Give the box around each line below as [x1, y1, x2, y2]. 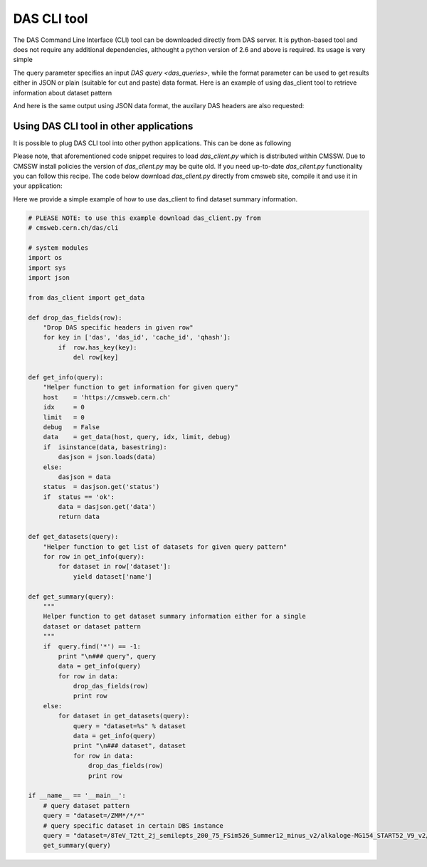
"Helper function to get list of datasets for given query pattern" [43, 542, 288, 551]
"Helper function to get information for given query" [43, 383, 238, 392]
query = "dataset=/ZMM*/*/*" [43, 811, 145, 820]
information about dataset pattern [13, 88, 112, 97]
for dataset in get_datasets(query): [58, 712, 190, 720]
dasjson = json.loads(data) [58, 453, 157, 461]
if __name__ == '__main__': [28, 792, 126, 800]
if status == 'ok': [43, 493, 115, 501]
